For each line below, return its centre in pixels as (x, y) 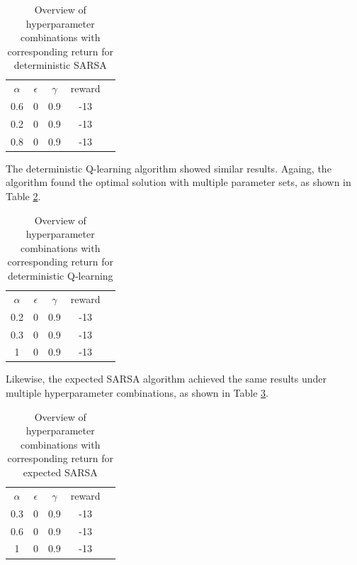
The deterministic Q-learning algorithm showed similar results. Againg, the (169, 168)
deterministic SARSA (60, 65)
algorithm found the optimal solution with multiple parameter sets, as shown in (178, 182)
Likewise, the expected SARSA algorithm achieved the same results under (166, 379)
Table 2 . (23, 196)
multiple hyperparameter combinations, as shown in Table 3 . (137, 393)
